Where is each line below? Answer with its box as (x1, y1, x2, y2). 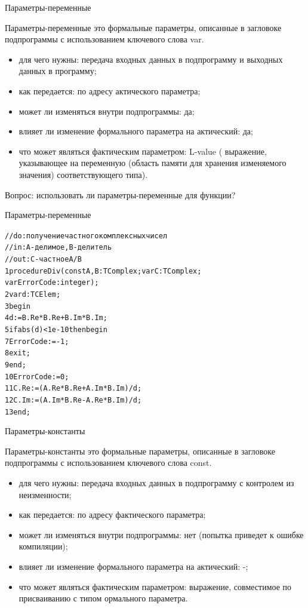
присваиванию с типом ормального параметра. (19, 592, 188, 604)
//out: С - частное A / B (5, 255, 82, 264)
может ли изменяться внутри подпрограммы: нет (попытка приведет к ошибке (19, 528, 304, 541)
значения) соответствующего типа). (19, 168, 148, 180)
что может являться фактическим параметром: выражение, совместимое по (19, 580, 292, 592)
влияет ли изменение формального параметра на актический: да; (19, 125, 253, 137)
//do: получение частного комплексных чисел (5, 231, 168, 240)
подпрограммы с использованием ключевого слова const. (5, 456, 212, 469)
